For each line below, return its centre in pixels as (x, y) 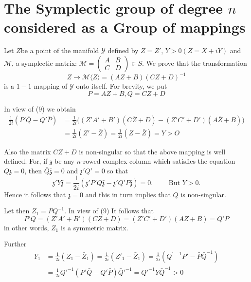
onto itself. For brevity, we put (122, 86)
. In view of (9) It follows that (109, 211)
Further (15, 244)
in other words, (27, 227)
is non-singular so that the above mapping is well (152, 151)
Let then (17, 211)
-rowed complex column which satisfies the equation (158, 161)
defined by (123, 50)
